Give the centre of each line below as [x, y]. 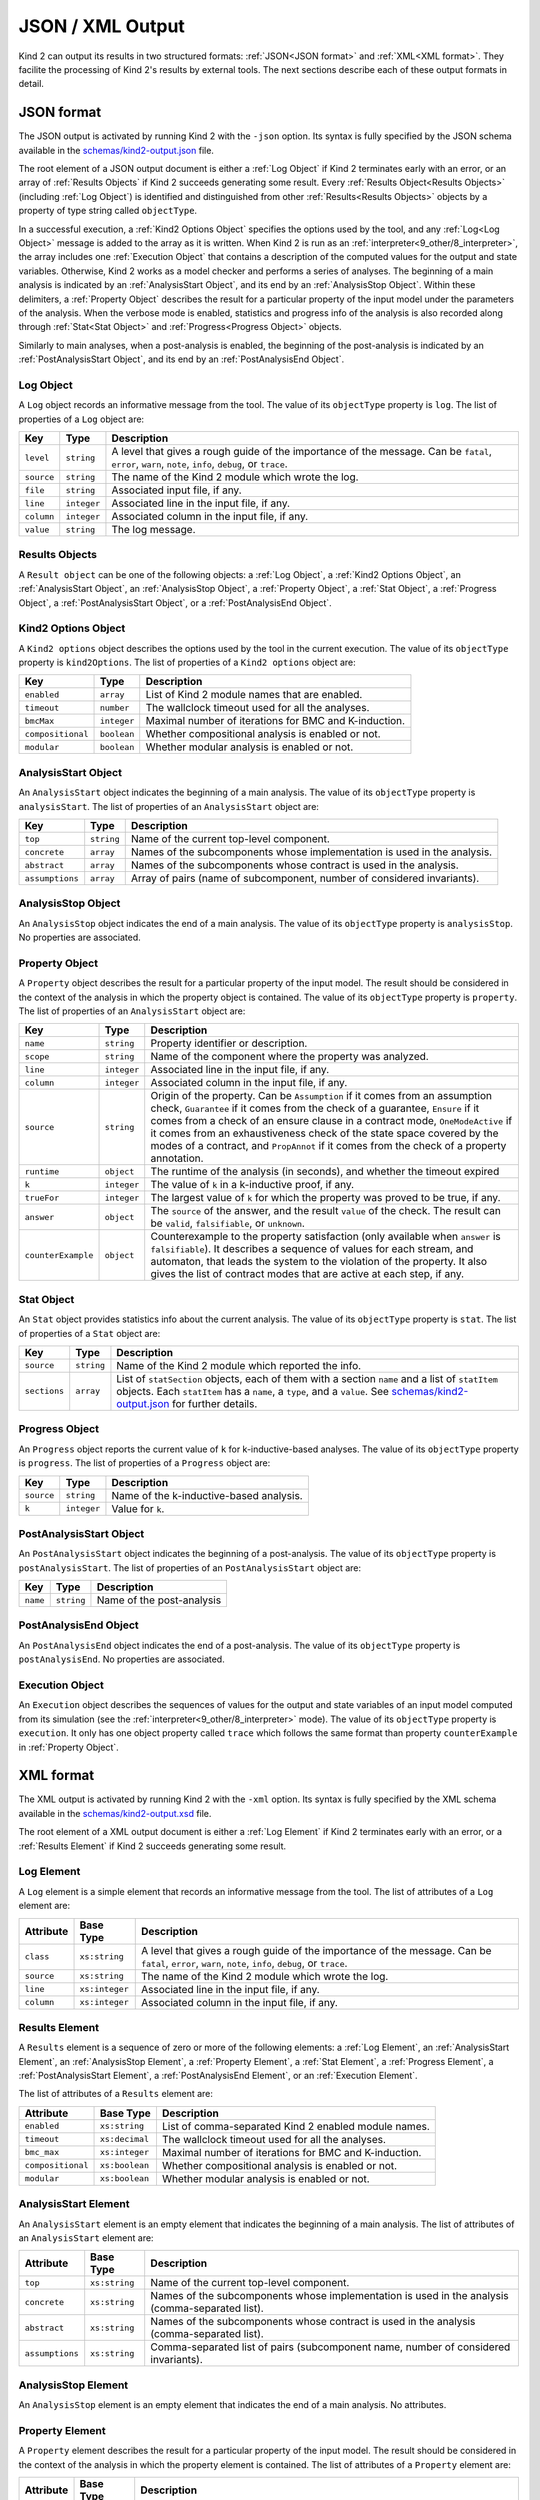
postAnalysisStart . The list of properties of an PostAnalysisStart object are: [190, 1567]
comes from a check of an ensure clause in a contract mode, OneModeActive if [331, 1121]
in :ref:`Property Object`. [68, 1747]
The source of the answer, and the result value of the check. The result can [326, 1211]
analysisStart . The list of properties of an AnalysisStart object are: [169, 806]
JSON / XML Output [101, 26]
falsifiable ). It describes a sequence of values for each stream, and [312, 1249]
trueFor [42, 1197]
